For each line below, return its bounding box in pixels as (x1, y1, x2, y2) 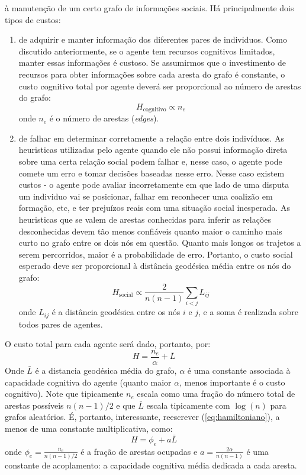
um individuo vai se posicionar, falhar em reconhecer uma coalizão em (18, 190, 273, 202)
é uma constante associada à (187, 364, 291, 377)
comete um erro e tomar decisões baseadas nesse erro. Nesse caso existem (18, 166, 285, 179)
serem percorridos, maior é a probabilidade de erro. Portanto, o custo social (18, 248, 293, 260)
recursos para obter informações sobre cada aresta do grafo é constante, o (18, 68, 285, 80)
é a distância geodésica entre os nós (51, 306, 181, 318)
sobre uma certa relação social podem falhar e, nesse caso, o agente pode (18, 155, 282, 167)
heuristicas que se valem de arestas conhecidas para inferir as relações (18, 213, 272, 225)
